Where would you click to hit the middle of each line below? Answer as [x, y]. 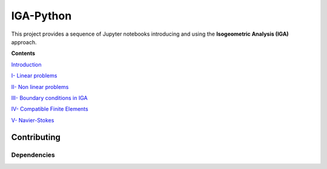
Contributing [36, 137]
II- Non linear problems [40, 87]
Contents [23, 53]
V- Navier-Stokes [33, 120]
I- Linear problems [34, 76]
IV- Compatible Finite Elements [50, 109]
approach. [24, 42]
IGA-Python [41, 16]
